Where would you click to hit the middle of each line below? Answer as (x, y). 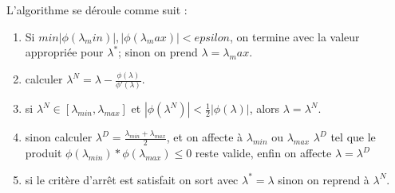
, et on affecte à (205, 137)
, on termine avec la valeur (294, 36)
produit (43, 153)
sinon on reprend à (324, 179)
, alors (265, 108)
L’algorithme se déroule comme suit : (97, 10)
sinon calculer (59, 137)
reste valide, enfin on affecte (263, 153)
